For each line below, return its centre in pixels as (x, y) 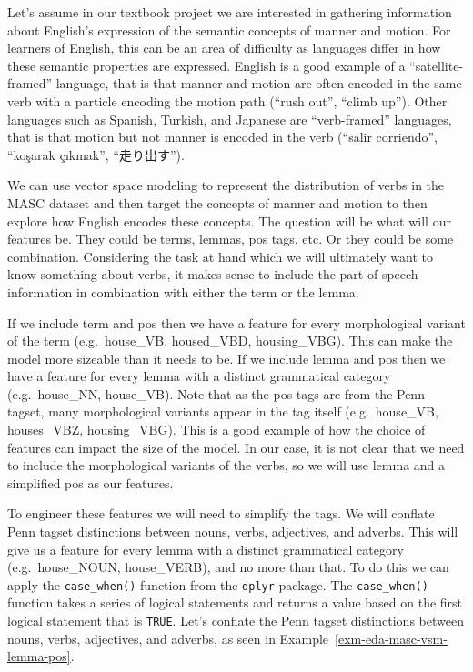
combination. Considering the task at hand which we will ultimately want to (221, 256)
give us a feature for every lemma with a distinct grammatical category (206, 549)
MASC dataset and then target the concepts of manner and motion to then (217, 202)
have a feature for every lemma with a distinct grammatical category (199, 376)
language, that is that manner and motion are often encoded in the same (259, 83)
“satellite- (437, 65)
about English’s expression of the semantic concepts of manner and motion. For (229, 30)
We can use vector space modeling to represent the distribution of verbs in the (226, 185)
